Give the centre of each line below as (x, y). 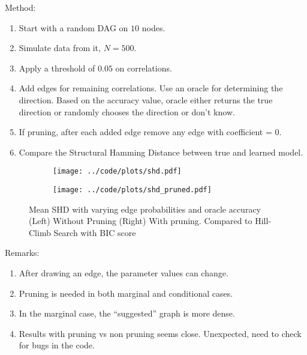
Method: (20, 7)
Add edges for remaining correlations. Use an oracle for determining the (151, 88)
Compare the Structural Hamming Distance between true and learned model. (161, 152)
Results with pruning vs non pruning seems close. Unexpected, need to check (160, 333)
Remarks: (22, 253)
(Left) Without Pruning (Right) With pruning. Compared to (141, 221)
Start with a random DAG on (73, 27)
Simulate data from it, (60, 48)
